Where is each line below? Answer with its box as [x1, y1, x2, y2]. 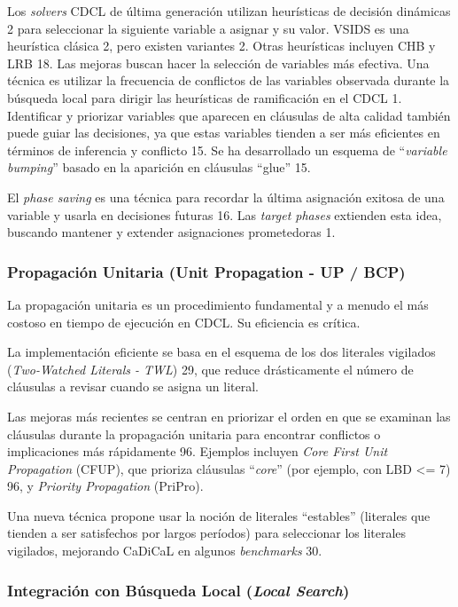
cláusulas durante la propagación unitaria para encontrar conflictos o [7, 424, 381, 443]
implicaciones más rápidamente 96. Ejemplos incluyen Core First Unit [7, 442, 388, 461]
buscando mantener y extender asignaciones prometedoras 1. [7, 223, 336, 241]
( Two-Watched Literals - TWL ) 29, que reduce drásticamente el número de [7, 359, 414, 378]
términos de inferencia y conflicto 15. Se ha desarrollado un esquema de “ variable [7, 140, 447, 159]
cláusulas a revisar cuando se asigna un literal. [7, 377, 260, 396]
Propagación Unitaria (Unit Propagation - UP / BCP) [7, 260, 406, 282]
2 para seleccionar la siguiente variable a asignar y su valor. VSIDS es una [7, 19, 409, 37]
